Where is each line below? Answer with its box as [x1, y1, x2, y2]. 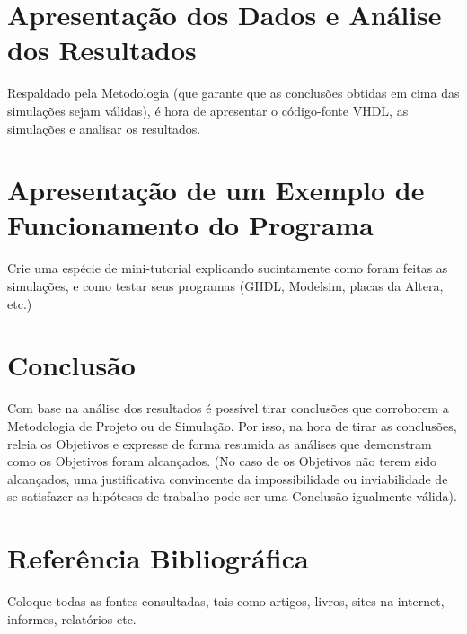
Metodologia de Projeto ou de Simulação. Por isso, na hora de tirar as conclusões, [7, 416, 457, 435]
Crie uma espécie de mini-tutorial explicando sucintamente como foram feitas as [7, 259, 448, 277]
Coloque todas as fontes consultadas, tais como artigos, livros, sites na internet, [7, 592, 445, 610]
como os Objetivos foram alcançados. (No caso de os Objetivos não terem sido [7, 452, 437, 471]
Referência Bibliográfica [7, 540, 309, 577]
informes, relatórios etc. [7, 609, 137, 628]
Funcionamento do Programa [7, 207, 374, 243]
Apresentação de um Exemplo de [7, 172, 425, 208]
